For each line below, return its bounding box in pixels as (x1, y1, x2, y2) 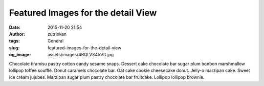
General (47, 38, 64, 44)
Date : (9, 24, 21, 30)
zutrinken (47, 31, 67, 37)
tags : (9, 38, 20, 44)
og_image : (9, 52, 31, 58)
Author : (9, 31, 25, 37)
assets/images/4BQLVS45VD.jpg (47, 52, 114, 58)
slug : (9, 44, 20, 51)
